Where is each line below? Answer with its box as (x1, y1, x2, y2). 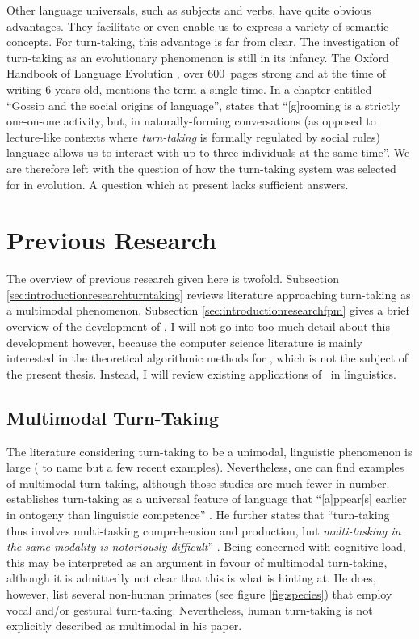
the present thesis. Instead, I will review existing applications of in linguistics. (6, 365, 396, 382)
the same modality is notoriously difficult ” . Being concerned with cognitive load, (6, 538, 406, 555)
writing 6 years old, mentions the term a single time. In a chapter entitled (6, 80, 372, 97)
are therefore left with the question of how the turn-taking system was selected (6, 159, 396, 176)
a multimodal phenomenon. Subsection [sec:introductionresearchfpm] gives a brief (6, 302, 409, 319)
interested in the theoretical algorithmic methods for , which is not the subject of (6, 349, 409, 366)
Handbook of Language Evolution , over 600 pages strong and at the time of (6, 65, 387, 82)
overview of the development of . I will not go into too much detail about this (6, 318, 390, 335)
